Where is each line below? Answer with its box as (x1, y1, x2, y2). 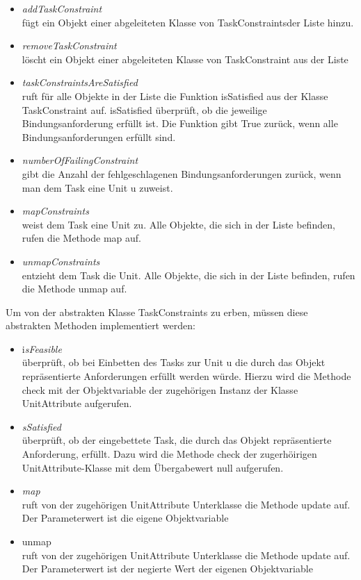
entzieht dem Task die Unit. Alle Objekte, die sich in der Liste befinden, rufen (22, 267, 355, 282)
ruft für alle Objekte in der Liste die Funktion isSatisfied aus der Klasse (22, 88, 328, 103)
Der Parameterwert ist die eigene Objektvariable (22, 511, 229, 525)
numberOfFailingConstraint (22, 153, 138, 167)
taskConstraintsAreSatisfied (22, 75, 138, 90)
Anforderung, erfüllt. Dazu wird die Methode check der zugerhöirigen (22, 447, 317, 461)
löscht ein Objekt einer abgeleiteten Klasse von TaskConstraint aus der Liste (22, 51, 348, 66)
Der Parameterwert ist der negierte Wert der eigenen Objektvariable (22, 561, 313, 576)
